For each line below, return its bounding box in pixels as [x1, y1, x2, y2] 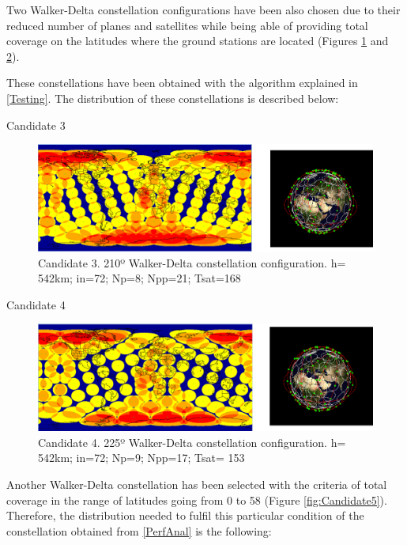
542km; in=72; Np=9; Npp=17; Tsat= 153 [38, 449, 245, 466]
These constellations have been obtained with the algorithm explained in [6, 74, 358, 91]
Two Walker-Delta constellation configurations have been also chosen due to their [6, 2, 401, 17]
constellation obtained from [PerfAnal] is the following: [6, 522, 272, 539]
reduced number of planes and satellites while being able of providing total [6, 17, 368, 33]
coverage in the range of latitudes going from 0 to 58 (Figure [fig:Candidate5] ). [6, 491, 387, 508]
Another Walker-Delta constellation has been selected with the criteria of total [6, 475, 387, 492]
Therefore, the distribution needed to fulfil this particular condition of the [6, 507, 364, 524]
